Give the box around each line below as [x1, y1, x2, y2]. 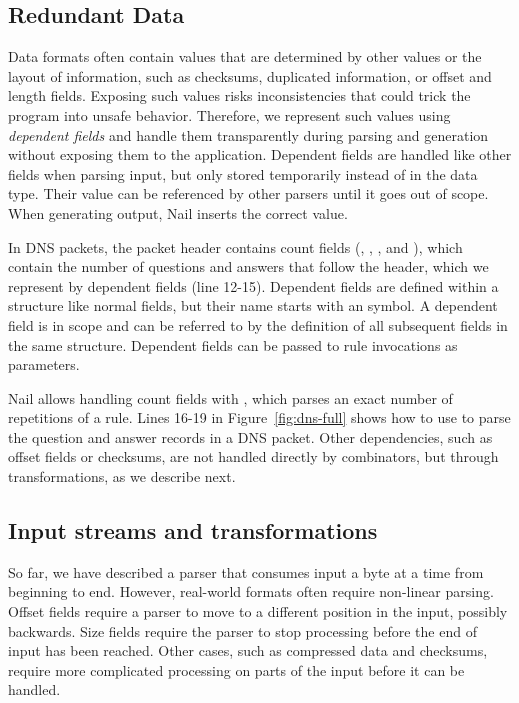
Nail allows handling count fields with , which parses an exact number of [8, 387, 453, 408]
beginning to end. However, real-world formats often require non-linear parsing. [8, 581, 494, 602]
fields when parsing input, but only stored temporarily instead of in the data [8, 163, 478, 184]
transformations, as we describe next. [8, 466, 236, 487]
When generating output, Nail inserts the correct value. [8, 202, 348, 223]
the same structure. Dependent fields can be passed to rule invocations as [8, 334, 458, 355]
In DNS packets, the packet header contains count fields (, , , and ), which [8, 236, 463, 257]
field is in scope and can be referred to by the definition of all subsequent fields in [8, 314, 508, 335]
